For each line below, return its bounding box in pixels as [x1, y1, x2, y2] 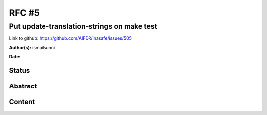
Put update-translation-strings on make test [9, 22, 158, 30]
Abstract [9, 82, 37, 90]
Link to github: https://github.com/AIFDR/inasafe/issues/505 [9, 35, 132, 41]
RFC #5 [9, 7, 40, 18]
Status [9, 66, 30, 75]
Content [9, 98, 35, 106]
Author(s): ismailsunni [9, 44, 55, 50]
